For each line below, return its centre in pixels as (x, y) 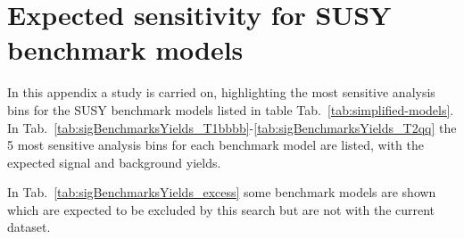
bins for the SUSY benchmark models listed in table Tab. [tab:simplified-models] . (231, 109)
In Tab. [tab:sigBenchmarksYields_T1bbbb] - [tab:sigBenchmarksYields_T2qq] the (232, 127)
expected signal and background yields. (114, 162)
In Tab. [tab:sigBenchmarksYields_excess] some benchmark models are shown (222, 192)
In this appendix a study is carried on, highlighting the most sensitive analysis (221, 92)
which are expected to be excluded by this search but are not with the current (221, 209)
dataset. (29, 227)
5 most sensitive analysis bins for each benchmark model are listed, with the (215, 145)
